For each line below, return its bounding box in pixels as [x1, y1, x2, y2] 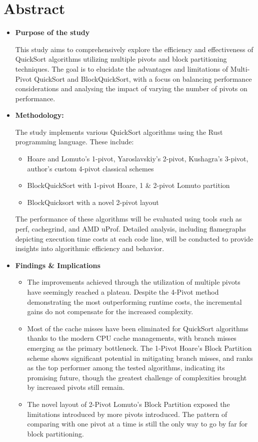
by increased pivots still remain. [27, 382, 125, 392]
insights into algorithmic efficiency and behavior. [15, 243, 164, 254]
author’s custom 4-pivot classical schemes [27, 163, 154, 173]
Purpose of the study [15, 27, 90, 38]
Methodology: [15, 110, 64, 120]
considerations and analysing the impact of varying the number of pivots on [15, 83, 247, 94]
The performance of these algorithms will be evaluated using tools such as [15, 213, 242, 224]
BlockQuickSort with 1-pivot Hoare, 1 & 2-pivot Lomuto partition [27, 180, 230, 190]
